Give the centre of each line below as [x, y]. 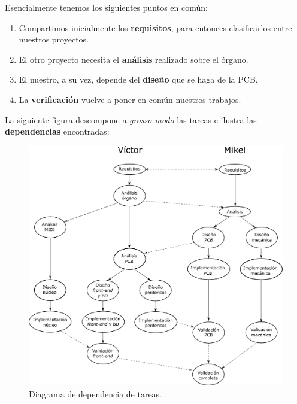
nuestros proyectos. [54, 39]
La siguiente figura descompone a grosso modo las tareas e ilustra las [131, 119]
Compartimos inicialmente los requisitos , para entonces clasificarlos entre [155, 27]
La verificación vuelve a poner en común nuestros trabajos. [130, 99]
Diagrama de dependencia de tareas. [96, 394]
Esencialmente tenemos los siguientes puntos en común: [106, 7]
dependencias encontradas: [57, 131]
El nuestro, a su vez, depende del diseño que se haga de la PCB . [138, 79]
